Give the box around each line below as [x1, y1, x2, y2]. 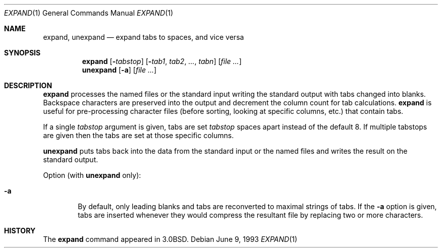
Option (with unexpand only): [43, 171, 141, 179]
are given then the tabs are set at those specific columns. [43, 131, 234, 140]
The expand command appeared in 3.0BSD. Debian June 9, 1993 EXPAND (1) [43, 235, 298, 243]
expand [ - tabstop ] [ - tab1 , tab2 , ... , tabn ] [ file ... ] [82, 57, 242, 66]
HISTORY [4, 226, 36, 235]
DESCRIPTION [4, 81, 52, 90]
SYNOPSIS [4, 48, 41, 57]
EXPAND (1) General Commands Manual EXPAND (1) [4, 9, 174, 17]
